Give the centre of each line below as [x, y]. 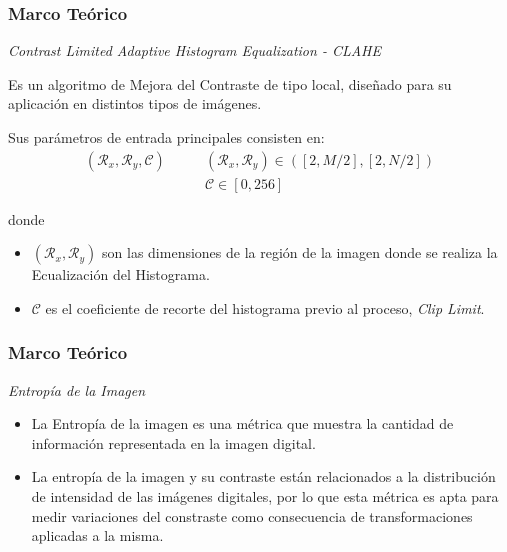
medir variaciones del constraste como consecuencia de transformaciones [252, 515]
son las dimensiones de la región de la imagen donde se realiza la [300, 252]
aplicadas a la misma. [97, 535]
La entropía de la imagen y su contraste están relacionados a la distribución [263, 476]
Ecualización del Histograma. [120, 274]
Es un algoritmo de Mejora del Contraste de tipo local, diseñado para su [230, 83]
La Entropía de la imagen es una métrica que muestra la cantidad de [242, 423]
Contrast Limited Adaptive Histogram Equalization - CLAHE [195, 50]
